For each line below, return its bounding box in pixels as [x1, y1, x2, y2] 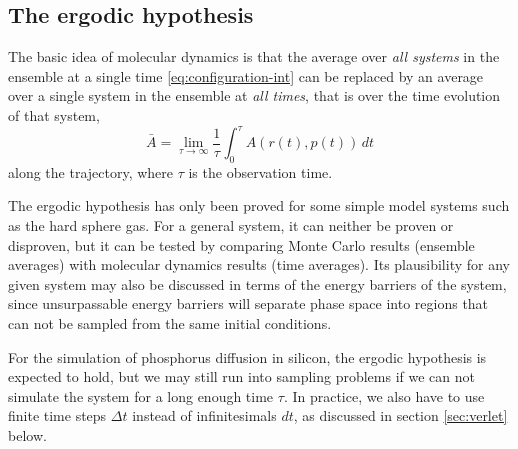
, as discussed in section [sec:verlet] [293, 405, 508, 426]
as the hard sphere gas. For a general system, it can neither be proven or [8, 215, 454, 236]
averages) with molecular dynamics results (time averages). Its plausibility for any [8, 254, 510, 275]
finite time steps [8, 405, 107, 426]
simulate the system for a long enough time [8, 385, 274, 406]
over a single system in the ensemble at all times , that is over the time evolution [8, 85, 501, 106]
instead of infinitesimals [132, 405, 277, 426]
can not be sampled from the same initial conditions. [8, 313, 332, 334]
